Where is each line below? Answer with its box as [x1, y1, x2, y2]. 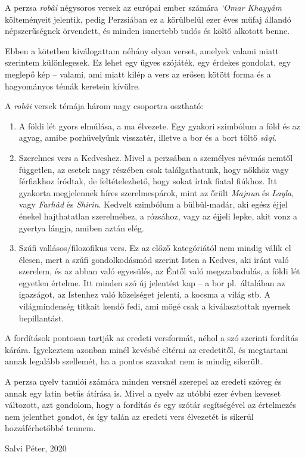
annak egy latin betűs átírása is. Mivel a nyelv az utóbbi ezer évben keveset [5, 386, 281, 399]
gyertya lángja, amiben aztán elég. [18, 221, 144, 234]
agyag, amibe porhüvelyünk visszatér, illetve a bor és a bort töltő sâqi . [18, 131, 277, 144]
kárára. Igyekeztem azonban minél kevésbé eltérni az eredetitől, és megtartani [5, 343, 288, 355]
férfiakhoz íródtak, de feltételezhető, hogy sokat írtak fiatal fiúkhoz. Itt [18, 175, 278, 187]
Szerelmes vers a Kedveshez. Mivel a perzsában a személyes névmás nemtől [18, 151, 293, 163]
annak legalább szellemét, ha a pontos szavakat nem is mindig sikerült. [5, 355, 263, 367]
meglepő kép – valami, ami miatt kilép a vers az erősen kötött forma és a [5, 67, 271, 80]
